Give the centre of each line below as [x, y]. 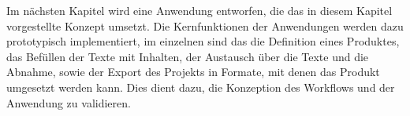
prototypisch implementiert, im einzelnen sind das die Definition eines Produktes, [203, 41]
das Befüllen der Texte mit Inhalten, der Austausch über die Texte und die [188, 56]
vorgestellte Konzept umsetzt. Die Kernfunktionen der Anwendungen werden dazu [205, 25]
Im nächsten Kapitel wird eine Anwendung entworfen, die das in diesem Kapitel [199, 10]
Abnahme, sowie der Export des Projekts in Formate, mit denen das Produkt [193, 72]
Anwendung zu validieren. [69, 102]
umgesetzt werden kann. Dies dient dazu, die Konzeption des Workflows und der [201, 87]
